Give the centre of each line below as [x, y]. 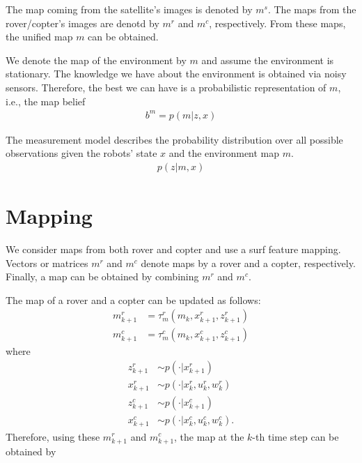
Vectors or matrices [47, 263]
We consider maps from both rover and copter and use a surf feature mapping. [173, 249]
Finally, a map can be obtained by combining [102, 276]
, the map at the [209, 436]
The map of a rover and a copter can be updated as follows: [133, 299]
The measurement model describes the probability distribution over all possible [174, 139]
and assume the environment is [268, 60]
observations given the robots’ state [81, 153]
